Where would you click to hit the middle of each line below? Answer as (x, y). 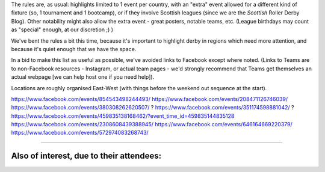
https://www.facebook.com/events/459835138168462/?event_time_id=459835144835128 (123, 116)
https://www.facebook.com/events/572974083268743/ (80, 133)
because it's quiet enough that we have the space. (74, 49)
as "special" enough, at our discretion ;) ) (62, 29)
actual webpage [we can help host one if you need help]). (83, 77)
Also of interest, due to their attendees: (86, 156)
